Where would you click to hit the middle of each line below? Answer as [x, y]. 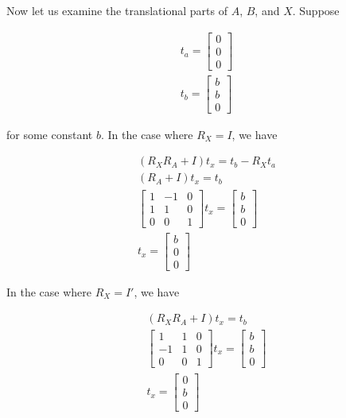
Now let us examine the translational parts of [117, 10]
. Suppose [316, 10]
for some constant [50, 134]
